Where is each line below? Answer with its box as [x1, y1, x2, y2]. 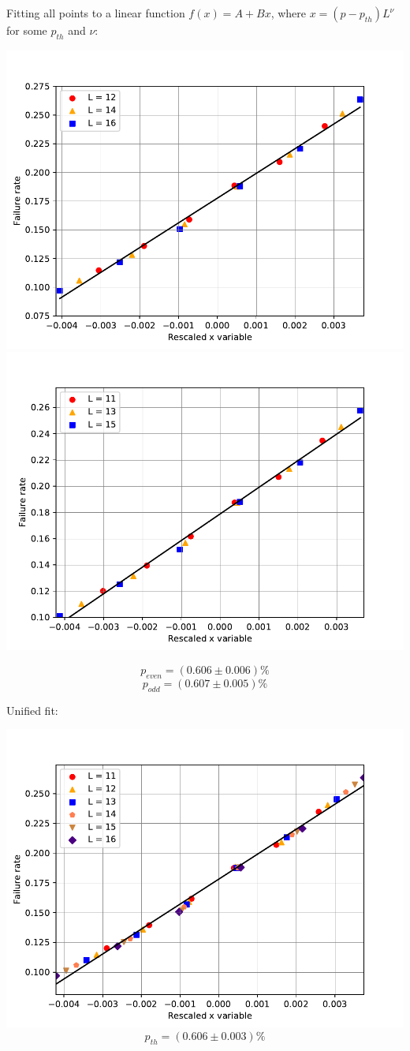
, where [270, 5, 307, 21]
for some [6, 22, 47, 38]
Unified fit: [6, 701, 58, 718]
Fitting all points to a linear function [6, 5, 185, 21]
